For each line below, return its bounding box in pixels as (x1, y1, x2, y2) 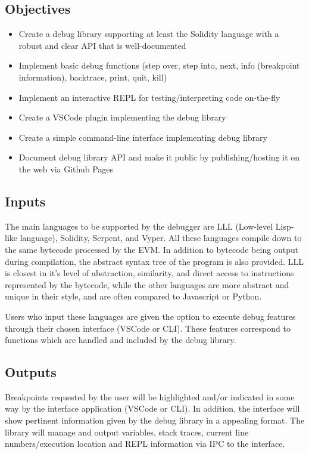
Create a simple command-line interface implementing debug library (18, 131, 267, 143)
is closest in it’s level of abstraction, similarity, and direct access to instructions (5, 267, 294, 279)
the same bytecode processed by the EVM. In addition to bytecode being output (5, 243, 299, 255)
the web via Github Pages (18, 162, 114, 175)
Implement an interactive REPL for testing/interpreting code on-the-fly (18, 91, 280, 103)
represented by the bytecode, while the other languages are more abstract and (5, 278, 289, 291)
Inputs (5, 192, 46, 210)
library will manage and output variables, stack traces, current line (5, 425, 249, 438)
